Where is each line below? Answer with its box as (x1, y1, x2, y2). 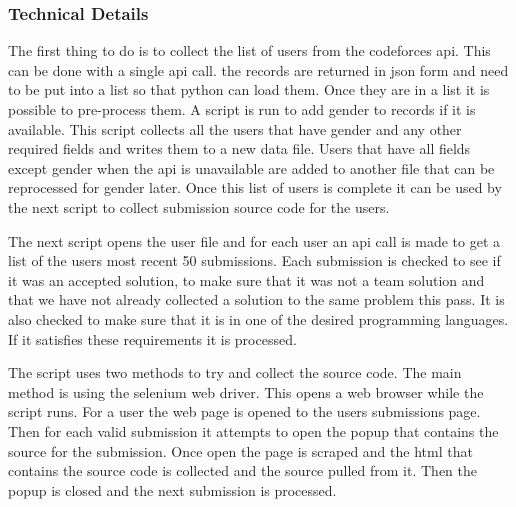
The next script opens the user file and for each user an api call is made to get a (8, 230, 501, 251)
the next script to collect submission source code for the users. (8, 196, 390, 217)
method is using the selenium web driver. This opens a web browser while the (8, 381, 484, 402)
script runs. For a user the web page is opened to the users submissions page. (8, 401, 481, 422)
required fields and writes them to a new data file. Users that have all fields (8, 138, 471, 159)
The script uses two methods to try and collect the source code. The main (8, 362, 462, 383)
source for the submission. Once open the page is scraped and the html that (8, 440, 473, 461)
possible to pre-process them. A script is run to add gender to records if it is (8, 99, 476, 119)
